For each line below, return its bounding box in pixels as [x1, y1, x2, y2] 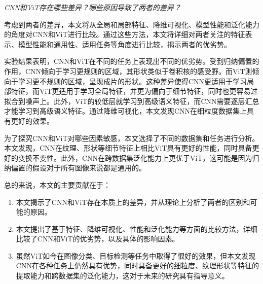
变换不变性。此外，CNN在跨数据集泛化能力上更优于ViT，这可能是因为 [18, 152, 252, 163]
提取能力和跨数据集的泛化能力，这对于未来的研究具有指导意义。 [16, 270, 229, 281]
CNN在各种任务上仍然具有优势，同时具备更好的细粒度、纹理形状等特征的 [16, 260, 259, 271]
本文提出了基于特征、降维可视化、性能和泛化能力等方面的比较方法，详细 [16, 223, 257, 234]
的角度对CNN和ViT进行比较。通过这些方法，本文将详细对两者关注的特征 [4, 29, 245, 40]
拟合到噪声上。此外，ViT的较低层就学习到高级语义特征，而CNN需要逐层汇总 [4, 95, 259, 106]
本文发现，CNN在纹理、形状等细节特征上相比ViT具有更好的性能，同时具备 [4, 143, 252, 153]
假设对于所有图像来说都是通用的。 [32, 162, 146, 173]
